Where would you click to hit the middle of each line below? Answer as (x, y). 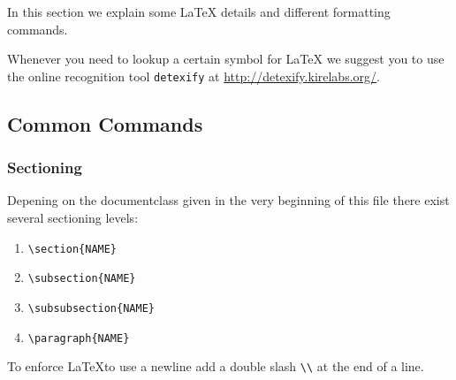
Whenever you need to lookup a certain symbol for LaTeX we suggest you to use (226, 59)
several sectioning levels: (73, 218)
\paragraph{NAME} (79, 338)
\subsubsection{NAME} (91, 308)
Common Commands (105, 123)
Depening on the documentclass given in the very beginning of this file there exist (228, 200)
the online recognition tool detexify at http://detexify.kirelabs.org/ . (194, 76)
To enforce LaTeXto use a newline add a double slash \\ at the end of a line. (216, 366)
